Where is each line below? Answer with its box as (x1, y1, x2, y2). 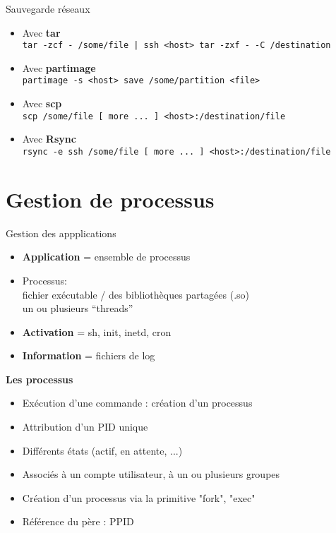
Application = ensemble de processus (22, 249, 191, 264)
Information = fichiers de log (22, 348, 155, 363)
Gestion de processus (6, 184, 215, 213)
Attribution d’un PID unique (22, 419, 148, 434)
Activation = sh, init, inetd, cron (22, 324, 172, 339)
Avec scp (22, 96, 62, 111)
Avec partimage (22, 60, 96, 75)
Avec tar (22, 25, 61, 40)
